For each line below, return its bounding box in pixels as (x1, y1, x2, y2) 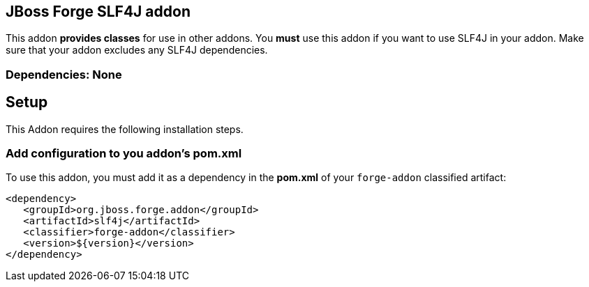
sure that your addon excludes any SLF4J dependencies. (6, 44, 268, 56)
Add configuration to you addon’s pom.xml (6, 146, 242, 161)
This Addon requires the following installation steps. (6, 123, 244, 135)
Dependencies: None (6, 67, 122, 82)
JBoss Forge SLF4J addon (6, 3, 191, 20)
